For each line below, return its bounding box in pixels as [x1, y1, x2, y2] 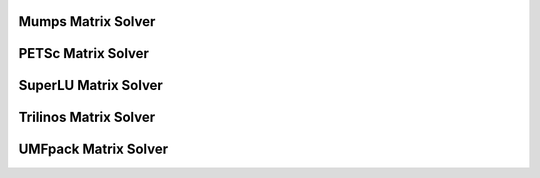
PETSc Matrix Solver [18, 45, 150, 62]
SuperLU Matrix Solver [18, 77, 164, 94]
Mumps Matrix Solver [18, 13, 156, 30]
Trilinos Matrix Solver [18, 109, 155, 126]
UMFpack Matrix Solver [18, 141, 169, 158]
